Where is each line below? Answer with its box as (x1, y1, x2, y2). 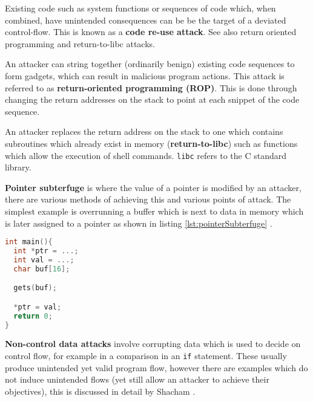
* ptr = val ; (13, 302, 62, 311)
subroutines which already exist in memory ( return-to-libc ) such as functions (5, 137, 298, 149)
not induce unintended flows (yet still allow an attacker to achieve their (5, 373, 269, 386)
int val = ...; (13, 255, 74, 264)
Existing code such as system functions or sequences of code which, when (5, 2, 276, 14)
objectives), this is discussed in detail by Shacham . (5, 384, 196, 397)
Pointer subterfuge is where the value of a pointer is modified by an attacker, (5, 181, 301, 193)
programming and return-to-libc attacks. (5, 37, 155, 50)
